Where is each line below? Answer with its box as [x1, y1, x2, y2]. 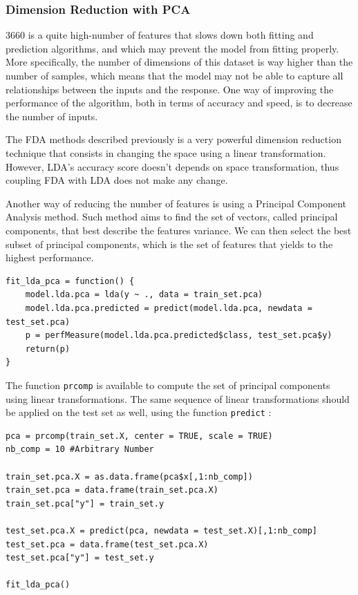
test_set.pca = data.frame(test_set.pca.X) [6, 539, 209, 549]
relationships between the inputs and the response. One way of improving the [6, 82, 334, 96]
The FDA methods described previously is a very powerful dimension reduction [6, 132, 341, 147]
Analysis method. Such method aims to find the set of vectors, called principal [6, 209, 338, 224]
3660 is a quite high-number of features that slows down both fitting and [6, 28, 314, 42]
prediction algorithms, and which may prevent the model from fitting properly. [6, 41, 339, 55]
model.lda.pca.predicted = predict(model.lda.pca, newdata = [25, 303, 312, 313]
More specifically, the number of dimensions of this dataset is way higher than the [6, 55, 353, 69]
